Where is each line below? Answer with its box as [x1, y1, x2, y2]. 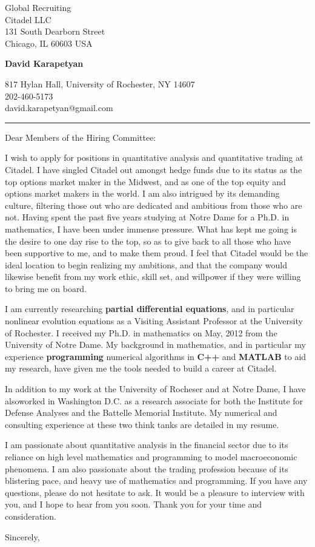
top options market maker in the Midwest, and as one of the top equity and [5, 175, 286, 188]
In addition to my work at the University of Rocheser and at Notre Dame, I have [5, 382, 306, 395]
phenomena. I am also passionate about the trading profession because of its [5, 462, 288, 475]
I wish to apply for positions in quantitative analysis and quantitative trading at [5, 151, 303, 164]
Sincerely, [5, 530, 40, 543]
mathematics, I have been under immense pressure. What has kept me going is [5, 222, 297, 235]
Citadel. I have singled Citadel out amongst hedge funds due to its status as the [5, 163, 302, 175]
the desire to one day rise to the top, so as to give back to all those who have [5, 234, 291, 247]
